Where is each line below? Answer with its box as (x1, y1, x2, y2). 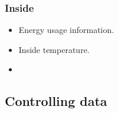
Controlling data (5, 92, 107, 110)
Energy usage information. (18, 24, 114, 36)
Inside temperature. (18, 43, 90, 55)
